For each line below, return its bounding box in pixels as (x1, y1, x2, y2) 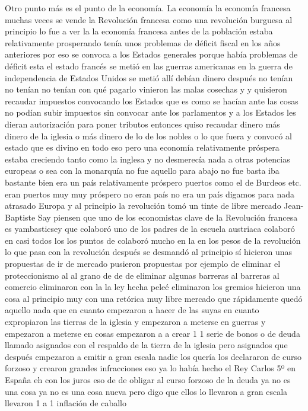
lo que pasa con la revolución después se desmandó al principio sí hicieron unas (5, 246, 293, 258)
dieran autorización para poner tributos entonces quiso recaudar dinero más (5, 117, 280, 130)
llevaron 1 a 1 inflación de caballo (5, 397, 126, 409)
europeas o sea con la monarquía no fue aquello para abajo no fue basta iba (5, 164, 280, 177)
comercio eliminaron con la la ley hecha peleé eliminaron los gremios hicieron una (5, 281, 301, 293)
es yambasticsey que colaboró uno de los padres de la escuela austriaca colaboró (5, 222, 295, 235)
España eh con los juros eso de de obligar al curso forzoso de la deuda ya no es (5, 374, 291, 385)
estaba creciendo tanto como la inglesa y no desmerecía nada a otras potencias (5, 152, 290, 165)
